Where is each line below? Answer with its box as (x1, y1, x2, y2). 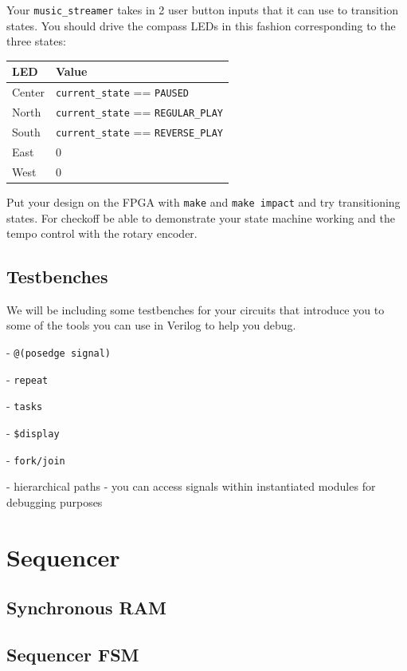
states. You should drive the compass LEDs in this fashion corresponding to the (6, 17, 396, 34)
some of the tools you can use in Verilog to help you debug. (6, 317, 296, 334)
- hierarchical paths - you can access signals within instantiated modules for (6, 478, 376, 495)
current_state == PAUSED (55, 84, 190, 101)
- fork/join (6, 451, 65, 468)
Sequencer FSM (6, 642, 139, 667)
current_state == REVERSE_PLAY (55, 124, 223, 140)
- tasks (6, 397, 43, 414)
